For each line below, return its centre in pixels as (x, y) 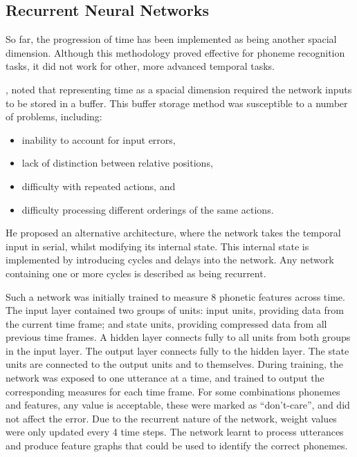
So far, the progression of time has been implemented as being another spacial (171, 39)
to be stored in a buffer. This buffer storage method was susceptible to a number (177, 103)
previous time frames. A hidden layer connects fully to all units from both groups (178, 337)
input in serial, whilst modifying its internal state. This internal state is (157, 246)
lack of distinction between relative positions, (117, 163)
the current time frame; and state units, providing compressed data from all (166, 323)
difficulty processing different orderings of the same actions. (148, 209)
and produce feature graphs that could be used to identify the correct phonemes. (177, 446)
